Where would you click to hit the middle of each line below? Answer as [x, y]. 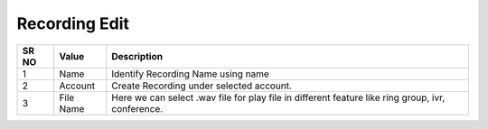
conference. [137, 108]
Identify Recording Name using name [191, 74]
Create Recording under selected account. [202, 86]
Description [137, 56]
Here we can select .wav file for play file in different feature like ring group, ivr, [278, 97]
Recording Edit [73, 23]
